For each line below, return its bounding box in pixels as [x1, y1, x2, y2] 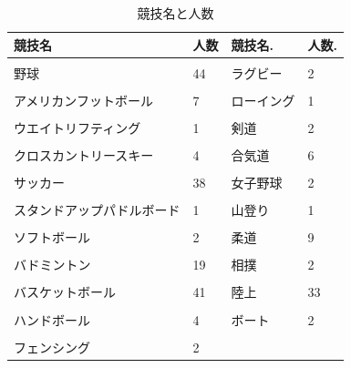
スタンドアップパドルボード [14, 200, 181, 220]
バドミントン [14, 255, 91, 274]
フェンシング [14, 337, 90, 356]
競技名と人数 [137, 4, 214, 22]
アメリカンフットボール [14, 90, 153, 109]
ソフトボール [14, 228, 90, 247]
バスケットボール [14, 282, 116, 302]
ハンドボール [14, 310, 90, 329]
